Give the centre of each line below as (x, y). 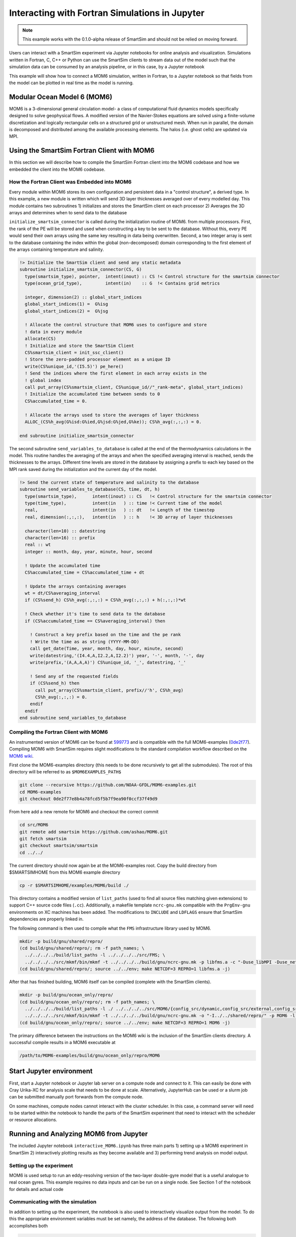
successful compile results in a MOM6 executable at (62, 1043)
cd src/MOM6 (34, 825)
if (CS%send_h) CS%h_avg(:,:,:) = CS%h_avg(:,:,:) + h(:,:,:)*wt (106, 600)
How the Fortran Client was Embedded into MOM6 (70, 182)
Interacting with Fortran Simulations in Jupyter (107, 13)
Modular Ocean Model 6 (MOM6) (61, 97)
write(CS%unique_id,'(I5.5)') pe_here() (74, 366)
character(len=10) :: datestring (65, 531)
